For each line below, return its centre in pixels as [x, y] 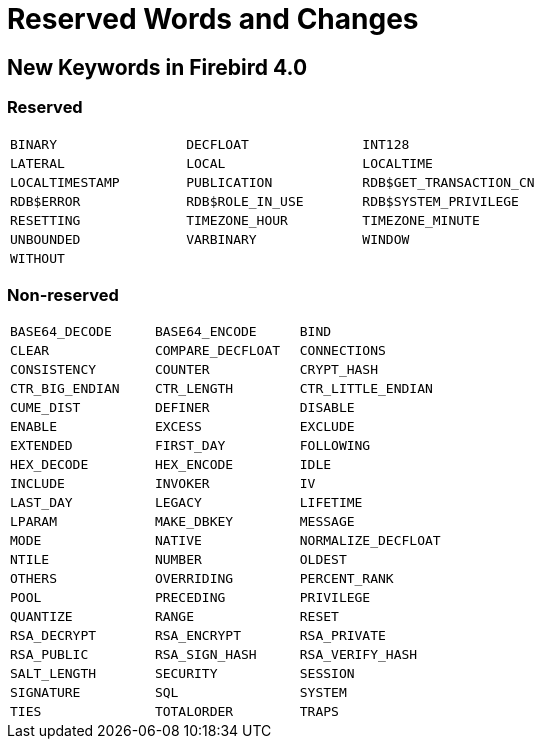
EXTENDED [41, 446]
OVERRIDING [194, 579]
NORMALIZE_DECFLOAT [370, 541]
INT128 [386, 144]
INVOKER [182, 484]
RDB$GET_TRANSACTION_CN [448, 182]
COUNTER [182, 370]
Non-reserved [63, 294]
